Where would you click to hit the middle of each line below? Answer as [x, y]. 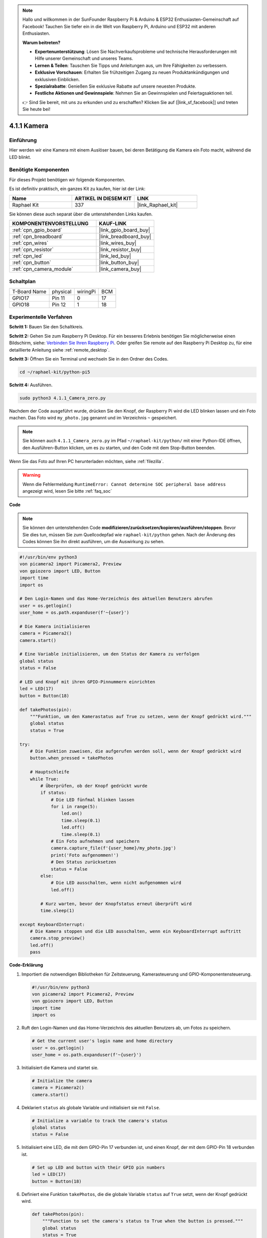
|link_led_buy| [115, 256]
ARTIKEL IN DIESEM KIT [103, 198]
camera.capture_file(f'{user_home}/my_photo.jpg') [113, 848]
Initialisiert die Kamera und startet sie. [60, 1068]
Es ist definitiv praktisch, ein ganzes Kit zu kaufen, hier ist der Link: [77, 189]
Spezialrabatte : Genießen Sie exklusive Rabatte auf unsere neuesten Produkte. [115, 86]
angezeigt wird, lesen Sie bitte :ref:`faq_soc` [67, 491]
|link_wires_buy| [118, 243]
